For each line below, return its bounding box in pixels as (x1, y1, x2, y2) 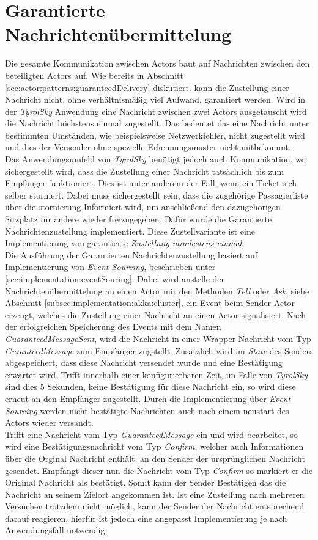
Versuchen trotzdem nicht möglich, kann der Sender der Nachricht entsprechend (5, 500, 305, 513)
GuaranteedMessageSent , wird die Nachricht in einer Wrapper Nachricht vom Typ (5, 332, 311, 345)
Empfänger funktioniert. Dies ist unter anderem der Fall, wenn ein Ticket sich (5, 177, 297, 189)
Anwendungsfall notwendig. (5, 524, 108, 536)
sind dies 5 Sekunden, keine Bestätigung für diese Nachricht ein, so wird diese (5, 380, 296, 393)
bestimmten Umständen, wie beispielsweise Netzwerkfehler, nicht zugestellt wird (5, 128, 305, 141)
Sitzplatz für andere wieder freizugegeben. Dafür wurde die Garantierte (5, 213, 272, 225)
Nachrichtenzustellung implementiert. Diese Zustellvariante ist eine (5, 224, 255, 237)
